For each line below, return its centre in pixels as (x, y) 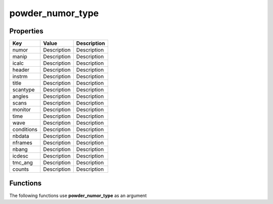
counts (20, 169)
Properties (26, 31)
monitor (22, 110)
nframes (22, 143)
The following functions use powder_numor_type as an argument (78, 195)
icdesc (20, 156)
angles (20, 96)
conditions (25, 130)
